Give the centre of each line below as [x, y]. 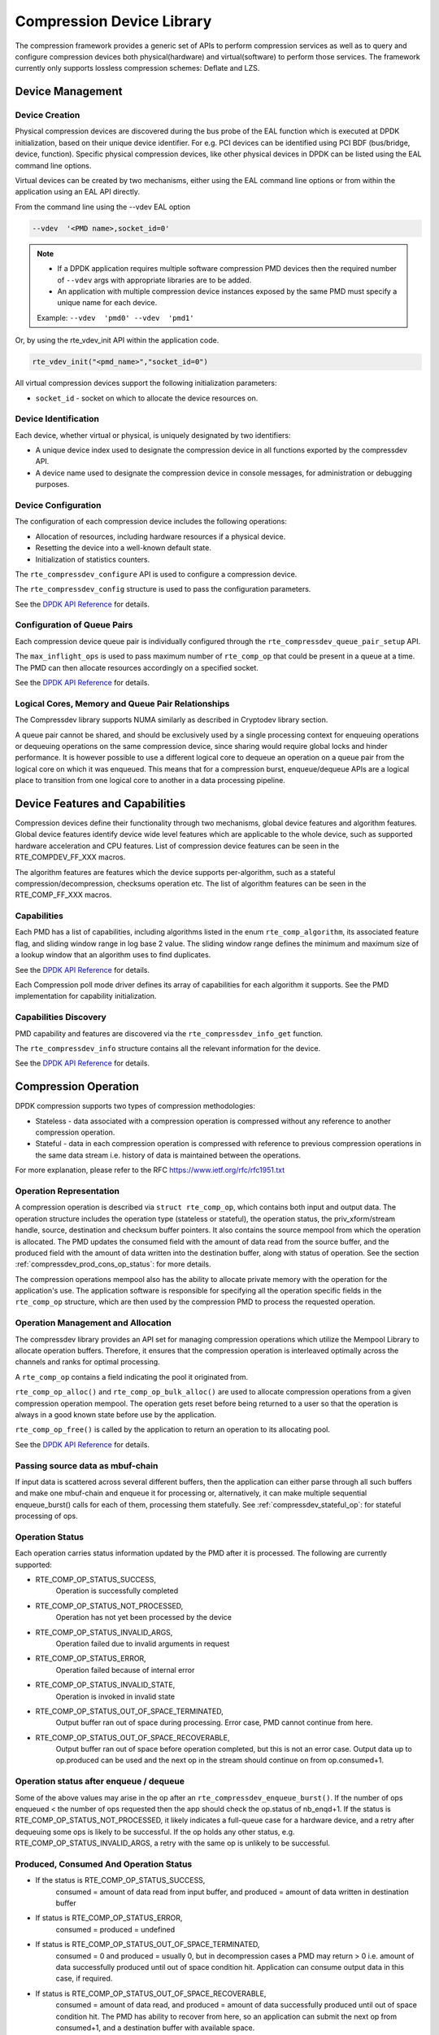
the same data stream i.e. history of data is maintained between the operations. [168, 1155]
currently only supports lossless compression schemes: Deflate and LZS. [137, 68]
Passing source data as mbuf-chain [87, 1465]
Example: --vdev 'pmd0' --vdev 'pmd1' [115, 317]
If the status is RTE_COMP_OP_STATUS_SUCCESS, [120, 1880]
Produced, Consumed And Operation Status [104, 1864]
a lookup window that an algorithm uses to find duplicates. [113, 955]
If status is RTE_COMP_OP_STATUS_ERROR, [109, 1918]
